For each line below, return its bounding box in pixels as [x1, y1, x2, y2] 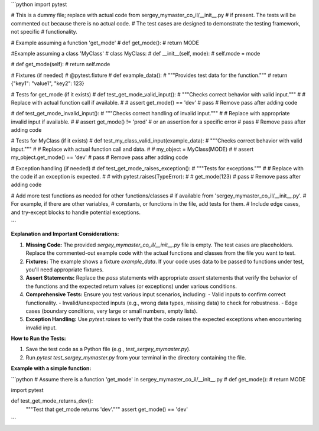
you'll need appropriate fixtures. [25, 266, 104, 273]
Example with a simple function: [11, 365, 92, 372]
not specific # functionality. [11, 28, 78, 35]
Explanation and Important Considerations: [11, 231, 119, 238]
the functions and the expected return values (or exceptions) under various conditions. [25, 283, 237, 290]
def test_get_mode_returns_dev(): [11, 397, 93, 404]
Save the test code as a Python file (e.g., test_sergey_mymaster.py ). [25, 346, 191, 353]
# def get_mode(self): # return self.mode [11, 61, 110, 68]
